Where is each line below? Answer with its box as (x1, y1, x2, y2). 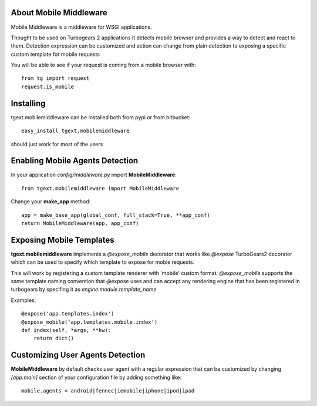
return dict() (33, 335, 75, 342)
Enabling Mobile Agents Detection (11, 156, 139, 166)
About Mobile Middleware (11, 8, 108, 18)
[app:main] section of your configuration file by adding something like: (11, 374, 182, 381)
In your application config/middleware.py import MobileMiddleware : (11, 171, 177, 179)
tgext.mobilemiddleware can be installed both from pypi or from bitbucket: (11, 113, 191, 120)
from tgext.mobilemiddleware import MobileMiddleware (21, 185, 179, 192)
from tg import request (21, 75, 90, 82)
